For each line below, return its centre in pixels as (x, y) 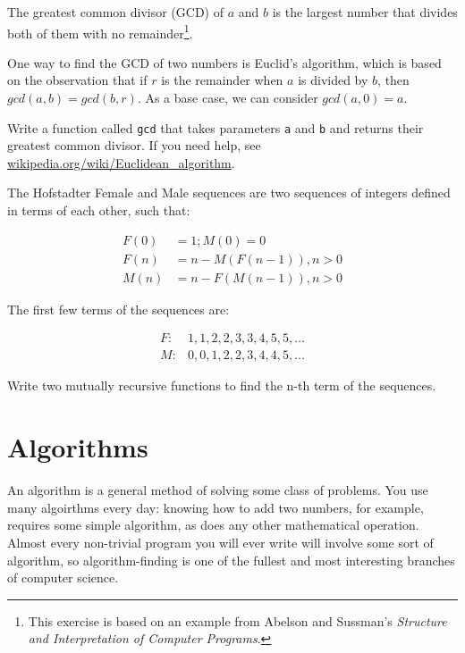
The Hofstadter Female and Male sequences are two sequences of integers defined (229, 193)
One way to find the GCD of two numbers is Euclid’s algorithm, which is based (224, 62)
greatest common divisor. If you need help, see (134, 145)
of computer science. (63, 578)
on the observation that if (77, 80)
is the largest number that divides (365, 12)
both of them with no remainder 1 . (100, 31)
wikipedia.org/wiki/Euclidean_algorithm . (121, 162)
